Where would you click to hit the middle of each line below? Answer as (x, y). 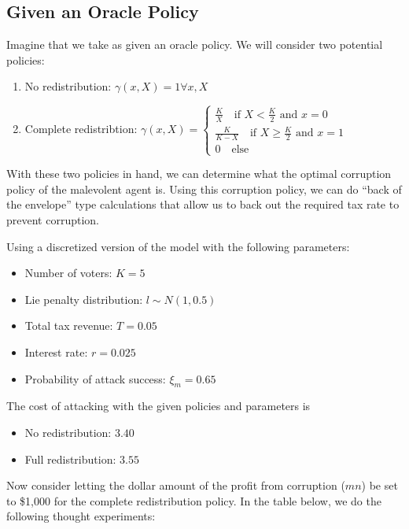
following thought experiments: (81, 516)
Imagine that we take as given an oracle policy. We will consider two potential (195, 44)
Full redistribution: (70, 459)
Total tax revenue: (69, 326)
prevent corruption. (53, 220)
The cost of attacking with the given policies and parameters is (158, 406)
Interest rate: (56, 352)
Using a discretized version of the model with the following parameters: (178, 246)
